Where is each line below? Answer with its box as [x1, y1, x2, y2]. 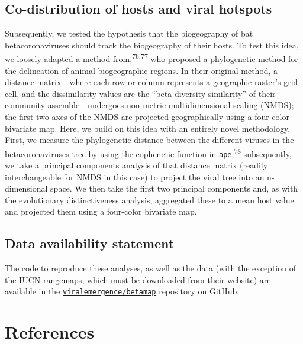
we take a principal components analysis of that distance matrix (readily [5, 159, 268, 171]
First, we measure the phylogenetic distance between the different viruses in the [5, 134, 294, 146]
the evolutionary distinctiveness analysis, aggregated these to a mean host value [5, 193, 294, 206]
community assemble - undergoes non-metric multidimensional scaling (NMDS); [5, 99, 294, 111]
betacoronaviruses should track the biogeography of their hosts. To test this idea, [5, 38, 299, 51]
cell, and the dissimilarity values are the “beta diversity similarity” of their [5, 87, 276, 99]
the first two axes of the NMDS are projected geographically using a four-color [5, 111, 289, 123]
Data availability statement [5, 234, 175, 252]
